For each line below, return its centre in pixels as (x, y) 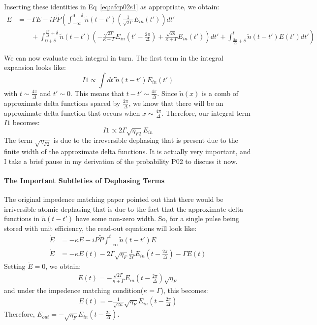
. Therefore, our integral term (206, 113)
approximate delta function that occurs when (72, 113)
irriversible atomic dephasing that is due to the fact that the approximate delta (124, 209)
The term (18, 140)
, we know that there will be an (176, 103)
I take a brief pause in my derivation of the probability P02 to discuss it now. (121, 161)
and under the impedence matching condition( (74, 290)
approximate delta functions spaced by (62, 103)
